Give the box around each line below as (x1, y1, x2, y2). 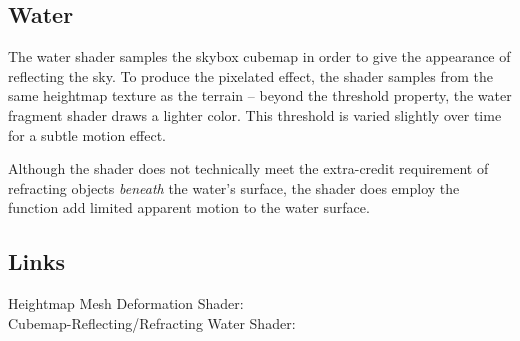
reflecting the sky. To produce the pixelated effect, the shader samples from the (8, 65, 493, 86)
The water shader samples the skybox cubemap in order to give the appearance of (8, 46, 511, 67)
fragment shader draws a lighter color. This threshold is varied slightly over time (8, 104, 502, 125)
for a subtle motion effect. (8, 124, 166, 145)
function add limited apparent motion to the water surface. (8, 197, 370, 218)
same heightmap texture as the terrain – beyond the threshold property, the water (8, 85, 512, 106)
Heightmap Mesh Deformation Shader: (8, 293, 244, 314)
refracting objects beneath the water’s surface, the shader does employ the (8, 177, 460, 198)
